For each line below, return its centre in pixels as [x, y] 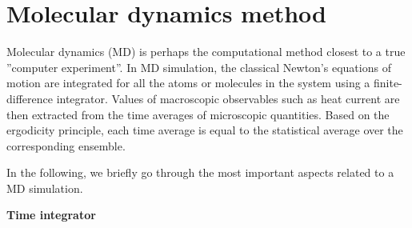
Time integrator [51, 215]
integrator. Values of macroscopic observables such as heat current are [228, 98]
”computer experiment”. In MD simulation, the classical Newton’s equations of [199, 67]
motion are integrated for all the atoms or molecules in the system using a [188, 83]
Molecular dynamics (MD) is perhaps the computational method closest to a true [206, 52]
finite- [388, 83]
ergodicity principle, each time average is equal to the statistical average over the [205, 130]
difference [30, 98]
